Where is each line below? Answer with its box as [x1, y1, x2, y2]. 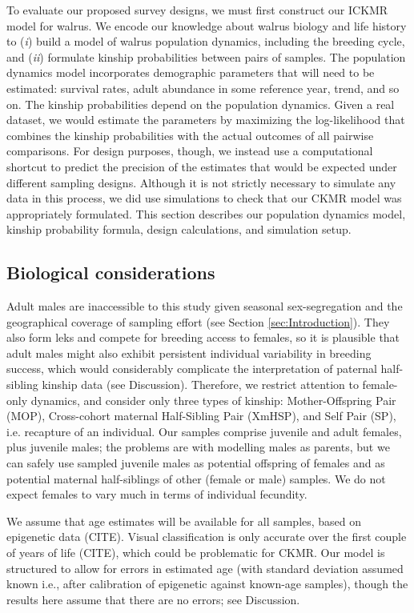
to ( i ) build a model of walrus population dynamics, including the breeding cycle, [6, 33, 405, 50]
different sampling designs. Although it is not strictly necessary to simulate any [6, 174, 396, 190]
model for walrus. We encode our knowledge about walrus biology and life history [6, 17, 407, 34]
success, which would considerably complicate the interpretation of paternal [6, 360, 377, 377]
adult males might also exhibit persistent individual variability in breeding [6, 344, 372, 361]
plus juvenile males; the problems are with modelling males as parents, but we [6, 439, 390, 455]
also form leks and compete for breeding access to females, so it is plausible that [6, 329, 400, 346]
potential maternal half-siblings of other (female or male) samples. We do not [6, 470, 386, 487]
